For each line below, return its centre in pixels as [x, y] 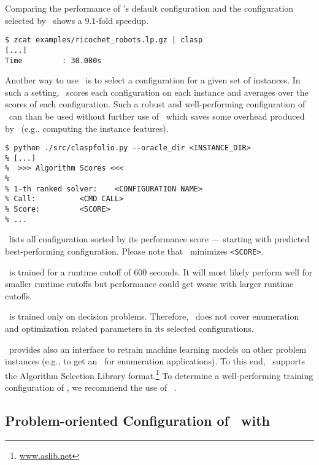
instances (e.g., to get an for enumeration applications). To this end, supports [155, 361]
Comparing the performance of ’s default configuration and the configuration [149, 8]
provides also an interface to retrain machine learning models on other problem [158, 349]
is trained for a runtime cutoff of [70, 271]
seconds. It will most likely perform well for [231, 271]
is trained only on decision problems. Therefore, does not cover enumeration [154, 316]
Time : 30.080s [53, 60]
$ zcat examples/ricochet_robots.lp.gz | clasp [104, 40]
